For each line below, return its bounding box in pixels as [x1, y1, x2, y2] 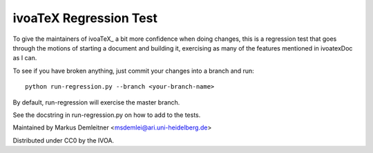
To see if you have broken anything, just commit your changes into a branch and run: [12, 66, 255, 75]
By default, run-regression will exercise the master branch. [12, 98, 180, 107]
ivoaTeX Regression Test [12, 10, 158, 26]
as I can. [12, 54, 37, 62]
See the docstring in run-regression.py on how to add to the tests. [12, 111, 201, 119]
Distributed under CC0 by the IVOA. [12, 136, 114, 145]
